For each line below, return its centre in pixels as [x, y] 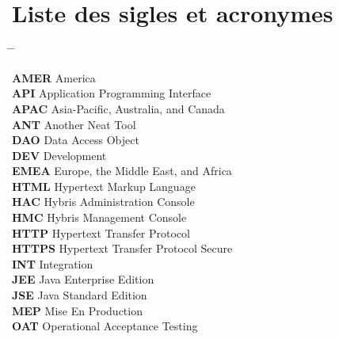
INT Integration [53, 263]
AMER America [54, 77]
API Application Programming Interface [112, 93]
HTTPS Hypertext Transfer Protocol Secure [122, 248]
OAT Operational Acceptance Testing [105, 326]
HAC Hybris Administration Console [103, 202]
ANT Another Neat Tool [74, 124]
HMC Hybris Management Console [99, 217]
